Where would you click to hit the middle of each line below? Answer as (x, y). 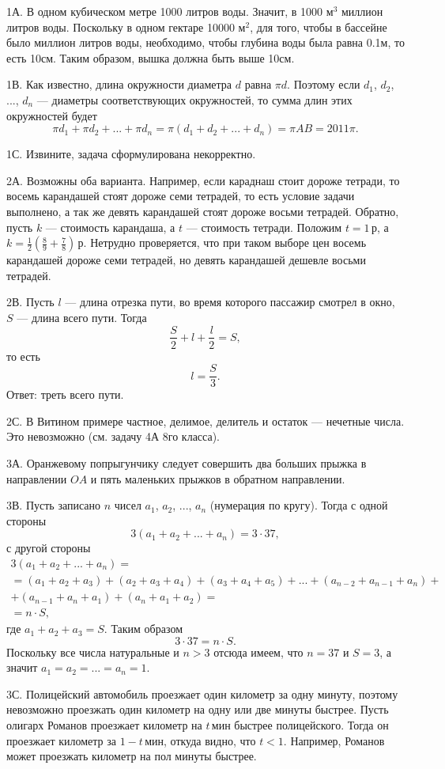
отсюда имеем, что (258, 652)
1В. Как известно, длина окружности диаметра (119, 84)
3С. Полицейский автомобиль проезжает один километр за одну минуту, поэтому (202, 693)
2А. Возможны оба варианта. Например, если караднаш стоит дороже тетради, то (203, 180)
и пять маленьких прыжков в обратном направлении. (218, 478)
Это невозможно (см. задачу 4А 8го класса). (113, 436)
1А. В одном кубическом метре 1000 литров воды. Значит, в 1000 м (170, 11)
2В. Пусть (30, 302)
